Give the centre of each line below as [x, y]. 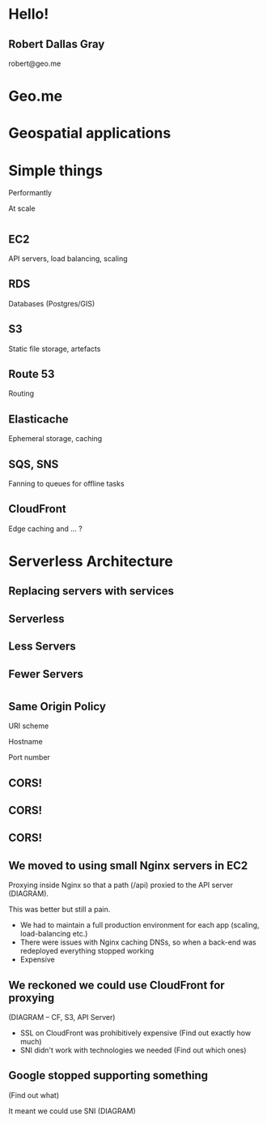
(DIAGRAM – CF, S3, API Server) [62, 1017]
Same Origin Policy [57, 706]
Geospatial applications [90, 133]
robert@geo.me [35, 63]
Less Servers [42, 647]
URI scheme [29, 726]
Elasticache [38, 419]
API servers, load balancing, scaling [68, 258]
